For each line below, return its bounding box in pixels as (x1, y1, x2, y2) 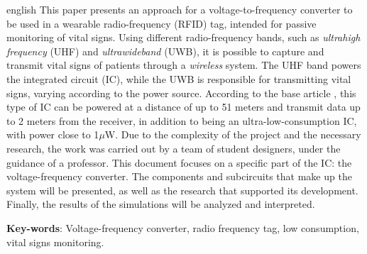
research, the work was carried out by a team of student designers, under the (6, 140, 341, 155)
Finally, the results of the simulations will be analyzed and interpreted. (6, 197, 315, 211)
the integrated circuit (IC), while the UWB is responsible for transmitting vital (6, 71, 351, 86)
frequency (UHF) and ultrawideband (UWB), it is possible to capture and (6, 43, 324, 58)
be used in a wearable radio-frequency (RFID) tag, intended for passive (6, 16, 317, 31)
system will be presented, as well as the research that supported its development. (6, 182, 358, 197)
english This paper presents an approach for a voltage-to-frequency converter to (6, 2, 353, 16)
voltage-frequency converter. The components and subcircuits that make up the (6, 169, 352, 184)
